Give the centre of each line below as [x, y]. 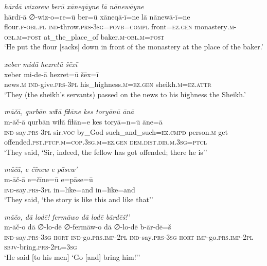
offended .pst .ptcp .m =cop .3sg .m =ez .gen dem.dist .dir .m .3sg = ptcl [105, 142]
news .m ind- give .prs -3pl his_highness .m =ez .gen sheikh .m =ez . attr [108, 84]
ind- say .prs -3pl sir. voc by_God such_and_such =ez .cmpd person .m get [116, 131]
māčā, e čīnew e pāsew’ [41, 169]
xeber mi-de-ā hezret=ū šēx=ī [51, 74]
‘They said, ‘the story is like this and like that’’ [79, 199]
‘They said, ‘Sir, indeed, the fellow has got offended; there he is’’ [106, 152]
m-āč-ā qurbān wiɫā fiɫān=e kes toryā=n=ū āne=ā [83, 121]
